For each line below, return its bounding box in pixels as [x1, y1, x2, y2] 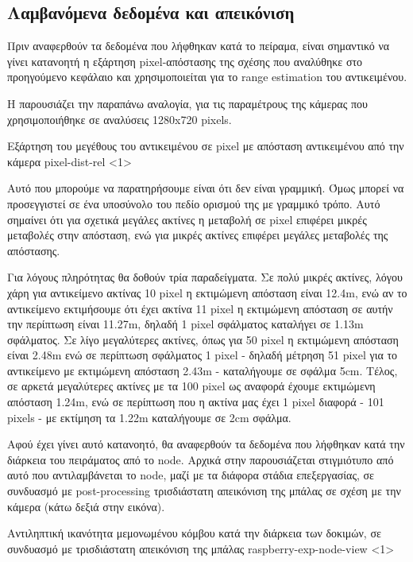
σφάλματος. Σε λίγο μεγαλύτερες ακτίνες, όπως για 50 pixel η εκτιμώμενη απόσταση [7, 331, 399, 347]
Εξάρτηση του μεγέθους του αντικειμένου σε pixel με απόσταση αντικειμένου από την [7, 138, 404, 154]
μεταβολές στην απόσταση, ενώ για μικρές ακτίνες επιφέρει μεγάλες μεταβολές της [7, 227, 388, 243]
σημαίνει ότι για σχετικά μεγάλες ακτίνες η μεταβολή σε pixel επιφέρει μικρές [7, 211, 367, 227]
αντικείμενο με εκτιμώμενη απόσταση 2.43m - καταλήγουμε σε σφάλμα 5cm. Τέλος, [7, 362, 398, 378]
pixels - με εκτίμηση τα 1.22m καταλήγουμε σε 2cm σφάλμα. [7, 409, 291, 425]
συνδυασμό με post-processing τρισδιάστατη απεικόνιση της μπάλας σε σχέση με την [7, 483, 401, 499]
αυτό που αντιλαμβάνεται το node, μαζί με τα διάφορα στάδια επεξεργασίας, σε [7, 467, 374, 483]
